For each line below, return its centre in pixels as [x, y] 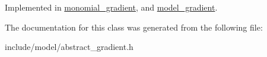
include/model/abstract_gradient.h [69, 47]
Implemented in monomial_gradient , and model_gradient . [111, 7]
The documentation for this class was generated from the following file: [134, 27]
